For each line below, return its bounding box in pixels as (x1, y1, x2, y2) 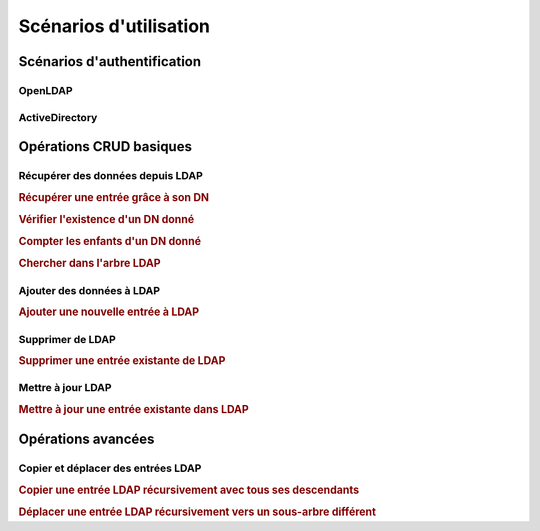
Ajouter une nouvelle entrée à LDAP (18, 305, 200, 319)
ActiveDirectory (18, 110, 98, 124)
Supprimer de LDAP (18, 332, 117, 346)
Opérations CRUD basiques (18, 138, 192, 155)
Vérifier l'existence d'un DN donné (18, 212, 195, 226)
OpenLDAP (18, 83, 74, 97)
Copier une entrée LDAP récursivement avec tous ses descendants (18, 483, 360, 497)
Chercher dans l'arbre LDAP (18, 256, 161, 270)
